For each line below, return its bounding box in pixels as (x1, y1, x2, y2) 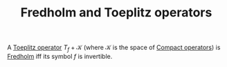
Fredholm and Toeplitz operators (20, 5, 212, 21)
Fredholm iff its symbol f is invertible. (7, 52, 113, 60)
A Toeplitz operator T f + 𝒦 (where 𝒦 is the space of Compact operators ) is (7, 43, 221, 53)
